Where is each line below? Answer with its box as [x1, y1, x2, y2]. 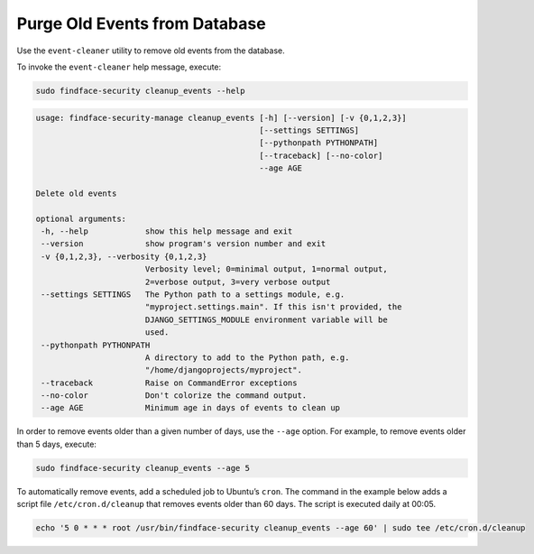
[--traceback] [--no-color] [258, 150, 383, 161]
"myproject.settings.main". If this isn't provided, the [144, 302, 402, 312]
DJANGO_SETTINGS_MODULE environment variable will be [144, 314, 388, 325]
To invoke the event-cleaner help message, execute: [16, 61, 222, 72]
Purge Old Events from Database [16, 14, 266, 33]
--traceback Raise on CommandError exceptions [41, 377, 298, 388]
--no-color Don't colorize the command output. [41, 391, 308, 401]
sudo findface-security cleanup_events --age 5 [35, 463, 250, 473]
